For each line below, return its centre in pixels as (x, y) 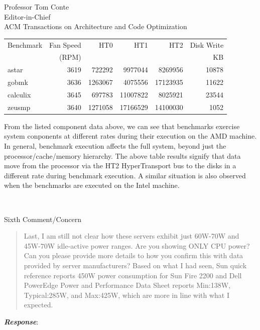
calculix (19, 94)
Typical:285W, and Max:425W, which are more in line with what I (127, 295)
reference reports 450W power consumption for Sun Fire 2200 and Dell (133, 275)
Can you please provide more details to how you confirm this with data (134, 255)
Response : (21, 321)
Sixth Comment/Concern (43, 219)
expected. (38, 305)
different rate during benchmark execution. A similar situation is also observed (125, 175)
